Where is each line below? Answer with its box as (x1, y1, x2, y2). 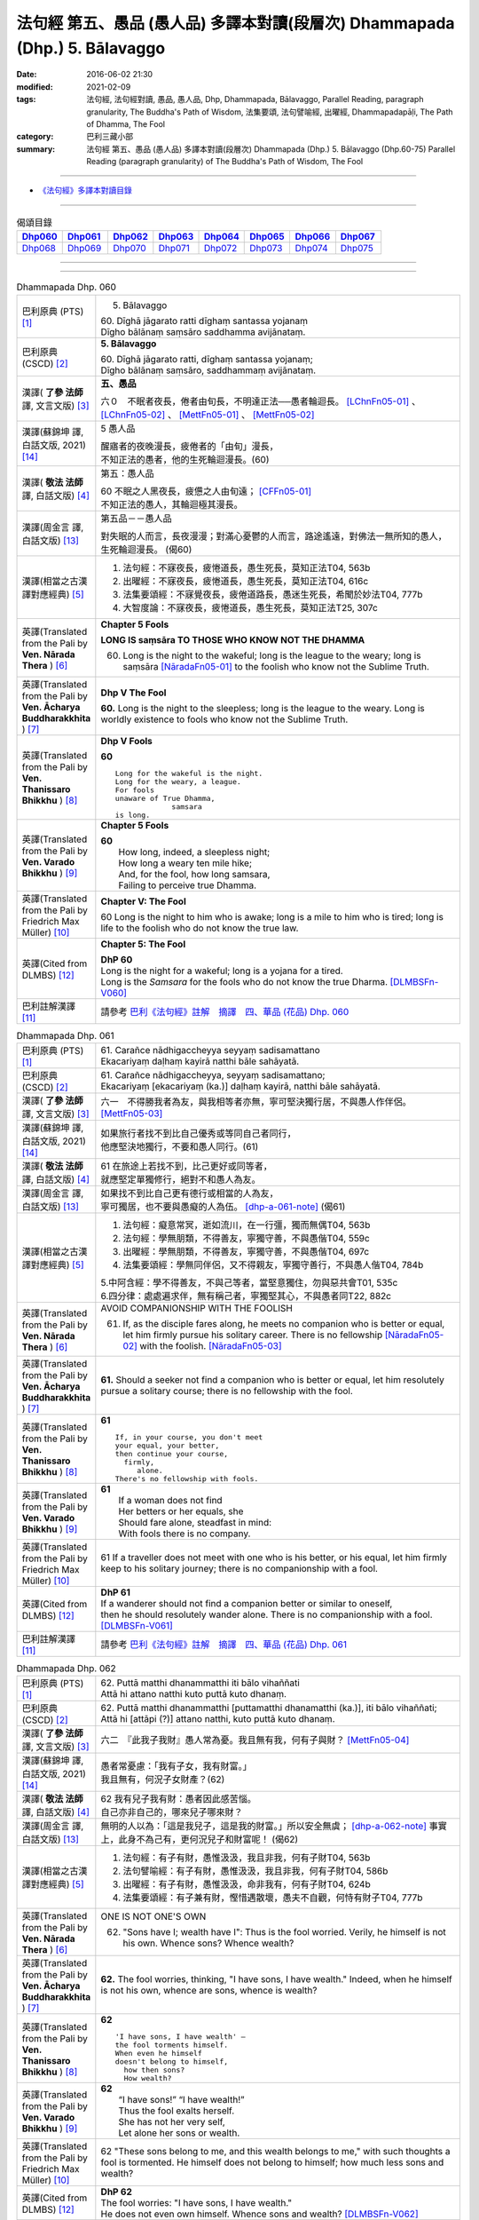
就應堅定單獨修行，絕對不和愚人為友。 (100, 1173, 261, 1185)
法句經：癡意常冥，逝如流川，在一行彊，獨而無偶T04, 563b (122, 1218, 371, 1231)
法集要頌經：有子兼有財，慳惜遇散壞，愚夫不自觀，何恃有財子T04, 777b (122, 1891, 423, 1904)
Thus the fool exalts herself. (118, 2105, 235, 2117)
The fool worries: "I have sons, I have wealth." (100, 2197, 293, 2209)
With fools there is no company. (118, 1527, 251, 1540)
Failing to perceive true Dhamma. (118, 879, 257, 892)
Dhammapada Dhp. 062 (16, 1662, 116, 1675)
